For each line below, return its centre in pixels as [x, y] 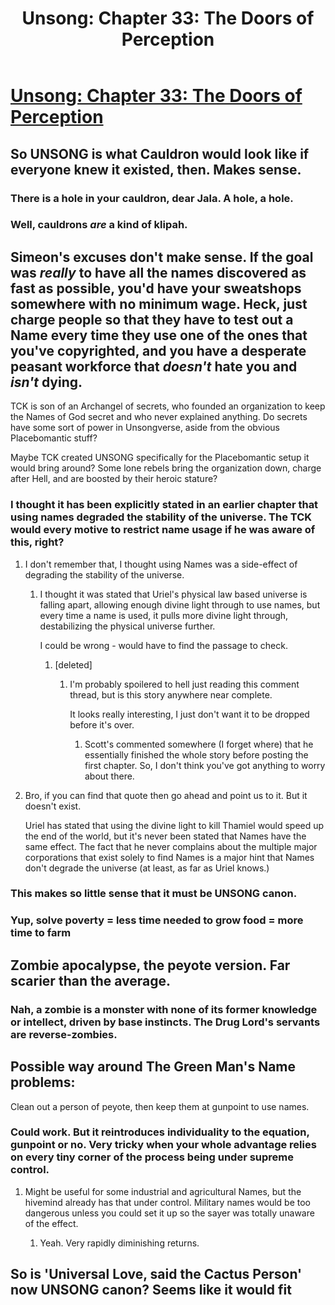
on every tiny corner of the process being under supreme [152, 1157]
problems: [43, 1082]
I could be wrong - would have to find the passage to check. [163, 645]
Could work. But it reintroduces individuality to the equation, [160, 1132]
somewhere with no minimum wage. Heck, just [159, 303]
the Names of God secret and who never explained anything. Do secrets [159, 417]
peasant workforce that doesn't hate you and [154, 366]
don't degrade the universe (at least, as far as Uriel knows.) [147, 868]
